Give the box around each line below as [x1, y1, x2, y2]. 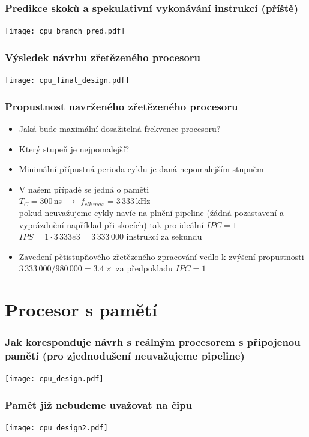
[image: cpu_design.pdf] [5, 375, 104, 384]
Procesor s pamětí [5, 297, 158, 322]
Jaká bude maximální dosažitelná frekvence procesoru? [19, 122, 221, 134]
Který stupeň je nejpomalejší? [19, 142, 130, 155]
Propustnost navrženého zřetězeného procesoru [5, 98, 238, 113]
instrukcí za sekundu [126, 230, 202, 243]
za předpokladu [116, 262, 173, 274]
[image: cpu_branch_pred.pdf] [5, 27, 125, 36]
